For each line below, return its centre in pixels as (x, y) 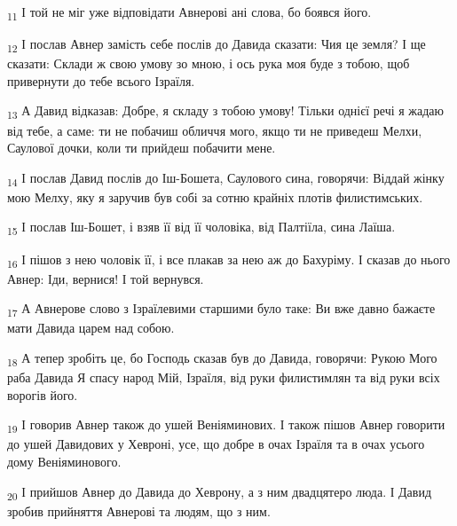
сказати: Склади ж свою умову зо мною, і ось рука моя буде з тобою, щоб (209, 63)
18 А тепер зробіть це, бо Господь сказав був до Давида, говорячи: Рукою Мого (222, 359)
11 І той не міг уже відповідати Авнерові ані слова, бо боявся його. (189, 13)
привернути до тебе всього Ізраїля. (101, 80)
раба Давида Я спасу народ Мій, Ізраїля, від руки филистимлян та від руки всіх (224, 377)
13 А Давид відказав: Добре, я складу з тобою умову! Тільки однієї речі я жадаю (226, 112)
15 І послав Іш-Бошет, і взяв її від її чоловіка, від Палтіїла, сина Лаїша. (201, 228)
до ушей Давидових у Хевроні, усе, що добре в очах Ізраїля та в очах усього (216, 444)
